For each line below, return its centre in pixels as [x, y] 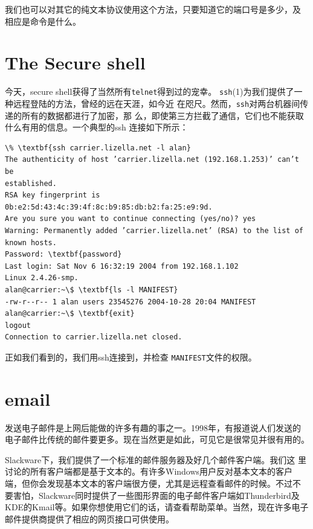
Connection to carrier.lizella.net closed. [94, 337]
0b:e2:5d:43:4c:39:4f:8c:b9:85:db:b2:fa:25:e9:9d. [109, 207]
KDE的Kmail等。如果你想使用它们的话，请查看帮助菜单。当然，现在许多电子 [157, 507]
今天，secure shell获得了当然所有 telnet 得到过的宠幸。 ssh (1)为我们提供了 [150, 91]
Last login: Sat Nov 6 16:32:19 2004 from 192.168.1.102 [122, 266]
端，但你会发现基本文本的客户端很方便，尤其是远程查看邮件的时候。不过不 [153, 483]
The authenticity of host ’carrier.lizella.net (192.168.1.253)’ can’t [152, 160]
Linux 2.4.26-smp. [42, 278]
